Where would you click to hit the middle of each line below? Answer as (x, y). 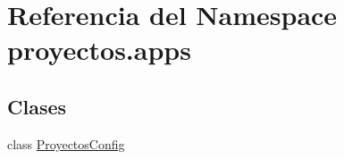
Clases (37, 106)
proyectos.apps (99, 50)
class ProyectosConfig (66, 143)
